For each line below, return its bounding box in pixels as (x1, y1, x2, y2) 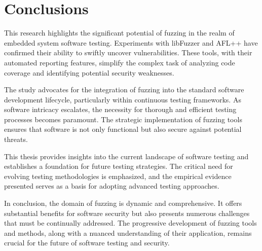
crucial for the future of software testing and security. (4, 237, 170, 248)
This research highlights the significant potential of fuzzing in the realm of (4, 27, 235, 38)
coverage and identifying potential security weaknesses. (4, 67, 174, 78)
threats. (4, 134, 28, 145)
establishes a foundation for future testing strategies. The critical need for (4, 161, 233, 171)
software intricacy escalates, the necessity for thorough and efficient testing (4, 104, 237, 115)
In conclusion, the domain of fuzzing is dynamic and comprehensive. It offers (4, 198, 242, 208)
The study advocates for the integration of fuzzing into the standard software (4, 84, 244, 95)
